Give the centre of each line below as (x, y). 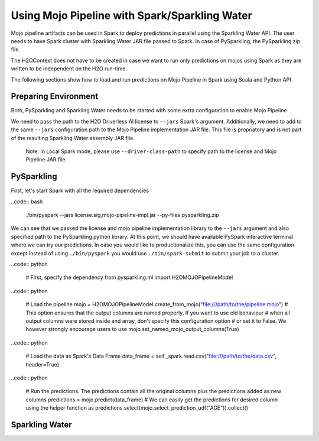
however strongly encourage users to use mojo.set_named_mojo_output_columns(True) (132, 329)
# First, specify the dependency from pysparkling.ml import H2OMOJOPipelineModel (129, 277)
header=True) (42, 364)
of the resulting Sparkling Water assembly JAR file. (73, 138)
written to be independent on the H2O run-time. (69, 69)
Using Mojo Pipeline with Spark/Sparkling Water (131, 15)
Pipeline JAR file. (46, 160)
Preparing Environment (55, 97)
